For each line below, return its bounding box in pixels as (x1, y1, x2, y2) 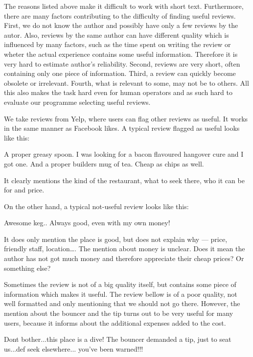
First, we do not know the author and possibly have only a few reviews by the (4, 20, 238, 30)
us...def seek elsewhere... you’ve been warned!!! (4, 343, 143, 354)
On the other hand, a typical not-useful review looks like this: (4, 201, 189, 211)
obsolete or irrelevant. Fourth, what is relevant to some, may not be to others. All (4, 77, 249, 88)
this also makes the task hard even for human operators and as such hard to (4, 87, 232, 97)
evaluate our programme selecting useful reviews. (4, 96, 151, 107)
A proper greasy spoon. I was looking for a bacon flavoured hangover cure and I (4, 149, 244, 159)
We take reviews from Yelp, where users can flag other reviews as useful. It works (4, 113, 248, 123)
